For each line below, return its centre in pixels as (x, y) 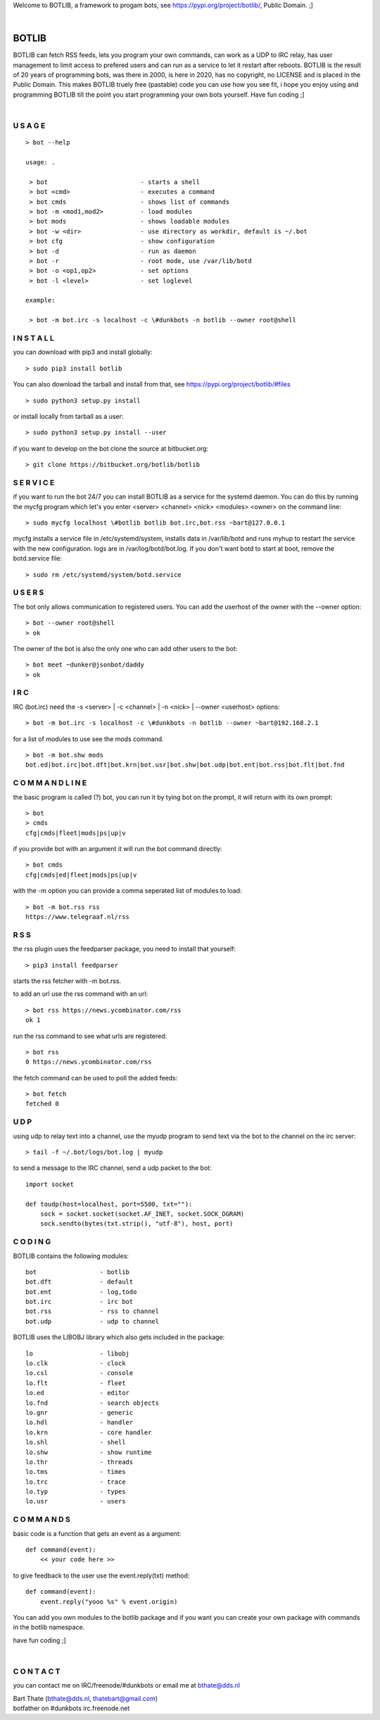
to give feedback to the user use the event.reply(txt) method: (101, 1575)
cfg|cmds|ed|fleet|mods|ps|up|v (81, 875)
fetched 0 (42, 1104)
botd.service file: (38, 559)
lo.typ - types (76, 1492)
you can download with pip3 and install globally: (83, 352)
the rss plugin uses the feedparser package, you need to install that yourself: (124, 949)
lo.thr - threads (80, 1462)
